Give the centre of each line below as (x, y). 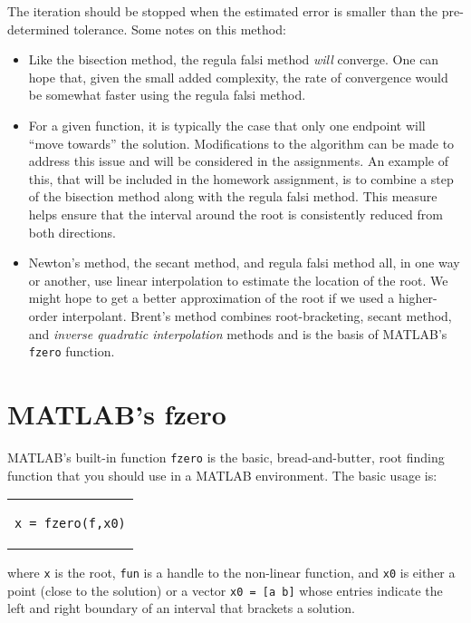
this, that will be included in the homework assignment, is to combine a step (241, 178)
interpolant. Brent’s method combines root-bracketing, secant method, (257, 315)
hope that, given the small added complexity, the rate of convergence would (238, 77)
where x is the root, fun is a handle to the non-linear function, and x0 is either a (231, 573)
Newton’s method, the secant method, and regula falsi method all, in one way (244, 263)
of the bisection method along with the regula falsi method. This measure (233, 196)
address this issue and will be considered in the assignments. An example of (238, 161)
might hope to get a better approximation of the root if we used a (211, 298)
